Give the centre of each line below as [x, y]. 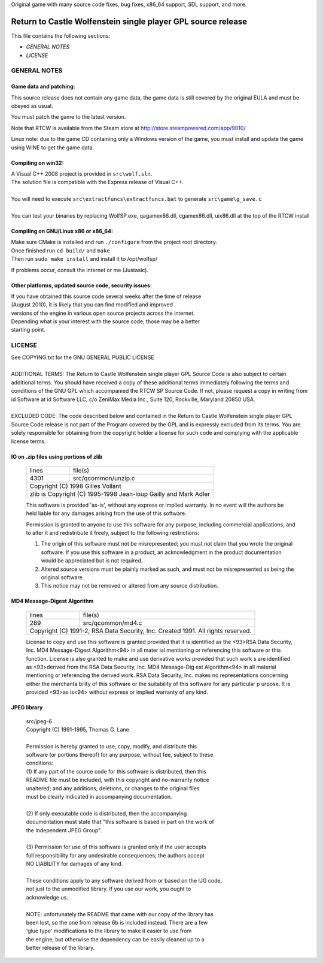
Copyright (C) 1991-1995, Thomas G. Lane [78, 729]
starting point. [28, 330]
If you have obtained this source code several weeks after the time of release [106, 296]
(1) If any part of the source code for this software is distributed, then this [116, 771]
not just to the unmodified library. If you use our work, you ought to [109, 889]
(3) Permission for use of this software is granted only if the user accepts [116, 847]
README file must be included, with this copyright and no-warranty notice [118, 780]
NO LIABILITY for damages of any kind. [74, 864]
